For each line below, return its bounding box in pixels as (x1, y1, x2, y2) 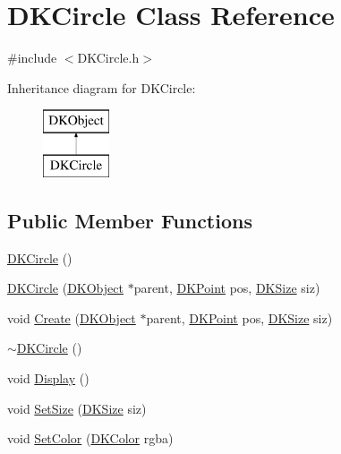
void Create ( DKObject (7, 308, 136, 327)
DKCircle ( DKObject (7, 278, 124, 297)
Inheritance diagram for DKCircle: (7, 78, 196, 97)
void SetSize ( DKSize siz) (7, 398, 147, 417)
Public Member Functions (7, 206, 252, 234)
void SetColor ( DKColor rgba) (7, 429, 174, 448)
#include (7, 48, 57, 67)
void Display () (7, 369, 90, 388)
